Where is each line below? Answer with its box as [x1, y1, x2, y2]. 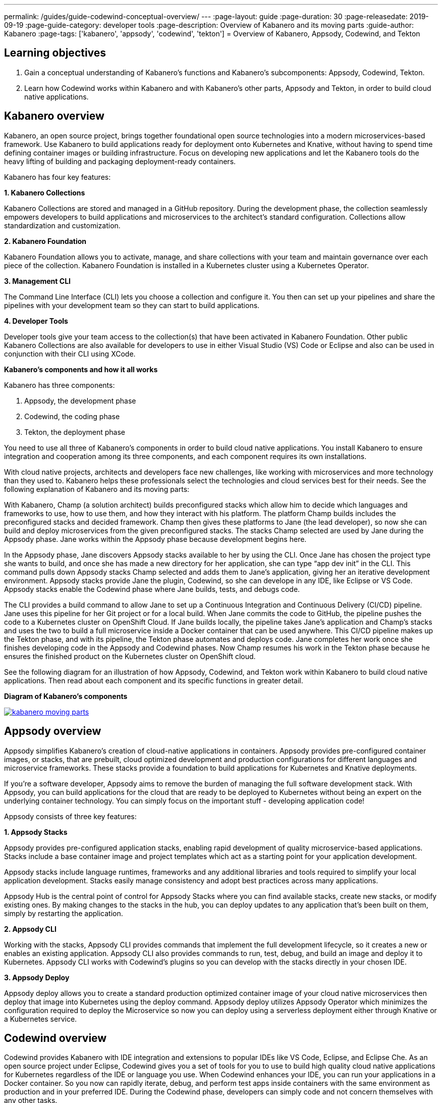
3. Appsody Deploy [4, 973, 70, 982]
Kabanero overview [4, 110, 104, 123]
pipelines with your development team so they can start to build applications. [4, 300, 260, 310]
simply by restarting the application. [4, 909, 123, 918]
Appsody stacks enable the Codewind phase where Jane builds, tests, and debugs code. [4, 584, 300, 593]
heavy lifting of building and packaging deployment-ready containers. [4, 157, 236, 166]
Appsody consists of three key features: [4, 812, 137, 821]
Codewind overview [4, 1031, 107, 1044]
